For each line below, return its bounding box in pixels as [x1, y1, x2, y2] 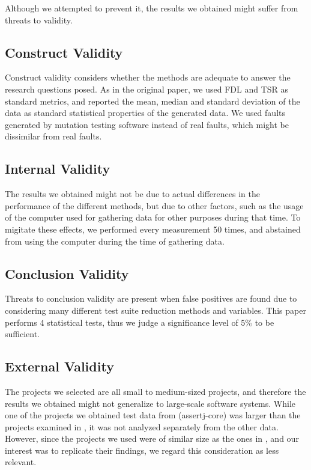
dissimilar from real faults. [5, 130, 102, 142]
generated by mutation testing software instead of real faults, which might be [5, 118, 289, 130]
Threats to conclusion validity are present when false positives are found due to [5, 292, 297, 305]
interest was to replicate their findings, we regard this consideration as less [5, 444, 279, 456]
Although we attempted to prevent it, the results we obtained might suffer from [5, 2, 298, 14]
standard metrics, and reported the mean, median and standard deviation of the [5, 94, 300, 107]
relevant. [5, 456, 37, 468]
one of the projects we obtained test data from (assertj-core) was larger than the [5, 409, 301, 421]
